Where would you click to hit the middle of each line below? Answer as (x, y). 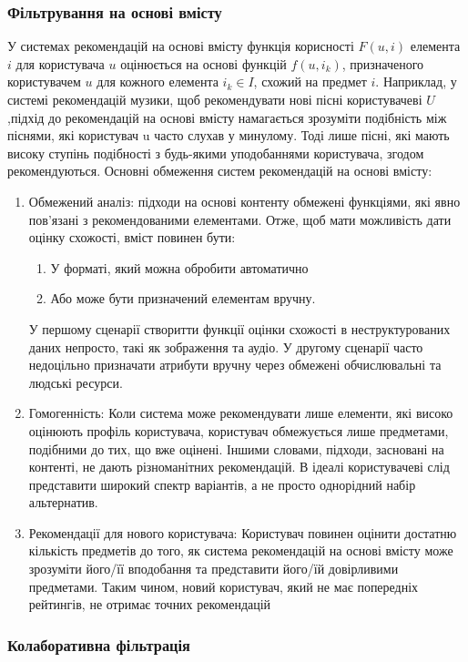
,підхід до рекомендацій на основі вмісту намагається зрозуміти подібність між (227, 117)
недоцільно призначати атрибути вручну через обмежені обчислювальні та (235, 365)
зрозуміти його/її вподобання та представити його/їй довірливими (214, 569)
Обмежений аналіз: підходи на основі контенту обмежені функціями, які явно (244, 201)
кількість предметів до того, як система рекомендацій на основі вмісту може (241, 550)
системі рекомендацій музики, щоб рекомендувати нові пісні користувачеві (215, 99)
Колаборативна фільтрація (99, 644)
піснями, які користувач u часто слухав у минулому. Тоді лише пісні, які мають (229, 135)
